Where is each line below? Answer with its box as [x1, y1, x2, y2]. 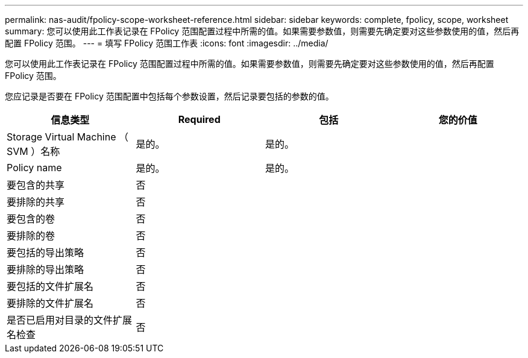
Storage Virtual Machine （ [7, 131, 129, 143]
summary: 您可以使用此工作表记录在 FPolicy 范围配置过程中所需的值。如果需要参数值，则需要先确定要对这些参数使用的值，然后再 [5, 26, 520, 36]
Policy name [7, 162, 62, 174]
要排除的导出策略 [7, 263, 84, 275]
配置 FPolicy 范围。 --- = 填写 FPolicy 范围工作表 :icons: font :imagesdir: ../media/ [5, 38, 328, 48]
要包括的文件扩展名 [7, 280, 94, 292]
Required [178, 113, 221, 125]
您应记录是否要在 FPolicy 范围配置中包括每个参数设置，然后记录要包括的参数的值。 [5, 91, 334, 101]
